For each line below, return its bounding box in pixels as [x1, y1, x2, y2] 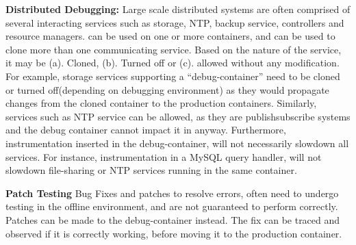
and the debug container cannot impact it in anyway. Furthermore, [5, 122, 286, 137]
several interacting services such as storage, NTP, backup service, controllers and [5, 15, 344, 29]
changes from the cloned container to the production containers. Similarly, [5, 96, 317, 110]
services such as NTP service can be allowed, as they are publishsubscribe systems [5, 109, 351, 123]
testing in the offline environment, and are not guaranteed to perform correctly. [5, 199, 338, 214]
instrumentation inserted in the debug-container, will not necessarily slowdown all [5, 136, 349, 150]
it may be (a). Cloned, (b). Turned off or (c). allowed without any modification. [5, 55, 340, 70]
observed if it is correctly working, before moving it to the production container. [5, 226, 342, 240]
